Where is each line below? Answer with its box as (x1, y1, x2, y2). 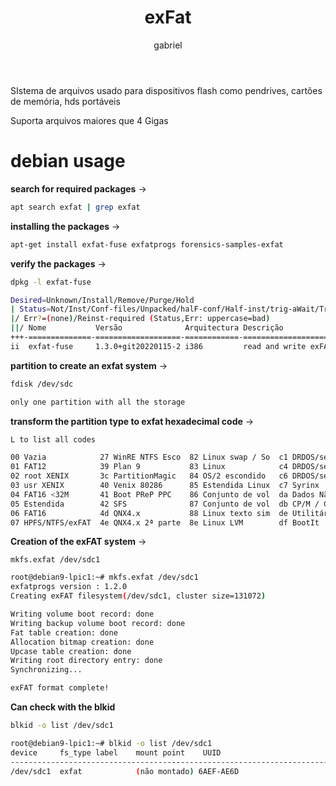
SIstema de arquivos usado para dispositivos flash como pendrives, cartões (10, 84, 323, 96)
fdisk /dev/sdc (10, 379, 74, 389)
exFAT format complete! (10, 683, 110, 693)
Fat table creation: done (10, 627, 118, 638)
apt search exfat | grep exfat (10, 202, 141, 212)
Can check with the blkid (10, 701, 116, 713)
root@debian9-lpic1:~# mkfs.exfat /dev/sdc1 (10, 572, 199, 583)
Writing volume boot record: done (10, 609, 155, 619)
